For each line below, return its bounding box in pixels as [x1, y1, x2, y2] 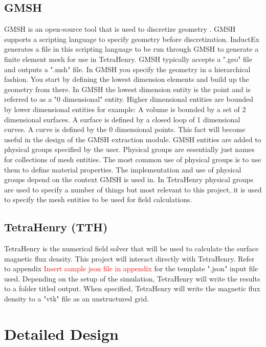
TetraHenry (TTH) [4, 219, 108, 235]
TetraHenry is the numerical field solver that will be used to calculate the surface [4, 243, 259, 254]
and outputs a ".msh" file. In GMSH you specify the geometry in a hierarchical [4, 63, 251, 74]
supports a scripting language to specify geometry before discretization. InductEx [4, 33, 259, 44]
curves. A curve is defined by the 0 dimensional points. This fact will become [4, 124, 246, 135]
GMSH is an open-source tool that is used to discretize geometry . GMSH [4, 24, 236, 34]
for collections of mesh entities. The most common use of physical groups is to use [4, 154, 261, 164]
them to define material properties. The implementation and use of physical [4, 164, 241, 175]
